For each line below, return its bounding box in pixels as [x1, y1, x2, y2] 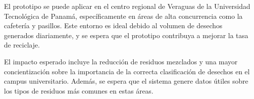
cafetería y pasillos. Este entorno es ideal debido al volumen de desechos [4, 20, 222, 31]
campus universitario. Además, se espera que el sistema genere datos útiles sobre [4, 76, 249, 86]
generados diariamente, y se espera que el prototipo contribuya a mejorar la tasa [4, 30, 249, 40]
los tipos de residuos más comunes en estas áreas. [4, 85, 153, 96]
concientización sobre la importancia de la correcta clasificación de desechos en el [4, 66, 250, 76]
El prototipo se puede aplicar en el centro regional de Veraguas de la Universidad [4, 1, 251, 11]
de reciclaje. [4, 40, 40, 50]
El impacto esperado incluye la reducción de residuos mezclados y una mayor [4, 56, 238, 66]
